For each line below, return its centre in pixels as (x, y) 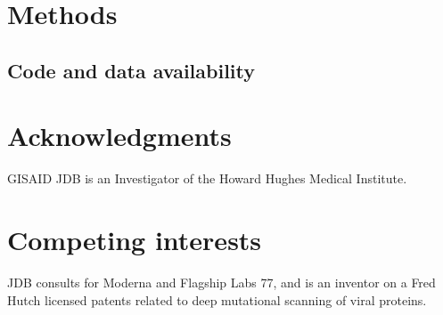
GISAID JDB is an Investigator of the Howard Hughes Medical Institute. (207, 178)
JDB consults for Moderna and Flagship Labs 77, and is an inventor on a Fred (221, 282)
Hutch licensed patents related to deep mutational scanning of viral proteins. (217, 299)
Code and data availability (131, 70)
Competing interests (135, 240)
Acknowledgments (119, 136)
